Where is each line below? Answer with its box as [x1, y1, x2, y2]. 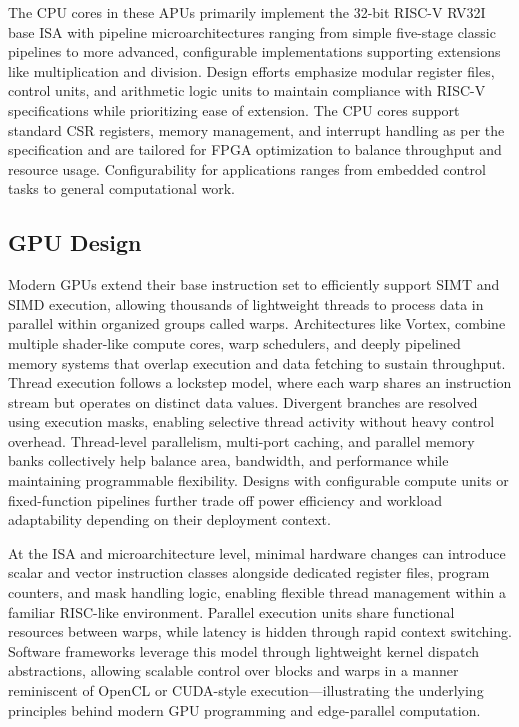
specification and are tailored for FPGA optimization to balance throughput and [8, 139, 502, 160]
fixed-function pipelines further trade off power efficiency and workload [8, 489, 442, 510]
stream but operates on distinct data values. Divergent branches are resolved [8, 391, 478, 412]
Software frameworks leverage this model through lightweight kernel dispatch [8, 640, 480, 661]
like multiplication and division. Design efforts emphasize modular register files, [8, 60, 495, 81]
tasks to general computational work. [8, 178, 235, 199]
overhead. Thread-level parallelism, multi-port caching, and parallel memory [8, 430, 475, 451]
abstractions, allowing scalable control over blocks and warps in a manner [8, 660, 459, 681]
